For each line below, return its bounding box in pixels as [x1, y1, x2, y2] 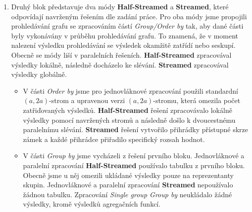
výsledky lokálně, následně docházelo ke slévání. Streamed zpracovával [11, 59, 229, 70]
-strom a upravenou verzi [49, 95, 125, 106]
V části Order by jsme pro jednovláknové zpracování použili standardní [23, 85, 239, 96]
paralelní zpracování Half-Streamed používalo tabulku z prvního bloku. [23, 160, 245, 170]
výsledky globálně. [11, 69, 67, 79]
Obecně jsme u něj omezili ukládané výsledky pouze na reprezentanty [23, 170, 234, 180]
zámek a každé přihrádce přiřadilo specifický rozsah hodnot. [23, 134, 205, 144]
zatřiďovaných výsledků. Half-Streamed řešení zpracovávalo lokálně [23, 105, 232, 115]
